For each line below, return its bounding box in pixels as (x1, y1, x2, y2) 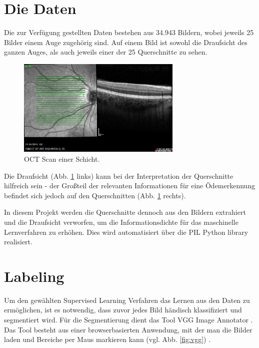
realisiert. (4, 236, 32, 247)
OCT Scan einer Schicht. (24, 153, 100, 164)
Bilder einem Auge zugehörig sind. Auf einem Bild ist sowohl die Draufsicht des (4, 37, 247, 47)
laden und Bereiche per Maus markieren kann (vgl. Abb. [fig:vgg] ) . (4, 334, 211, 344)
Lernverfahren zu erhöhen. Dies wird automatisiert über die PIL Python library (4, 226, 248, 237)
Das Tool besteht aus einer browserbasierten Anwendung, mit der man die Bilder (4, 324, 252, 334)
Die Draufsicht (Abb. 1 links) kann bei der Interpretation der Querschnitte (4, 170, 233, 181)
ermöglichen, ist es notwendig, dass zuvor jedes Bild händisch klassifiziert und (4, 304, 242, 315)
